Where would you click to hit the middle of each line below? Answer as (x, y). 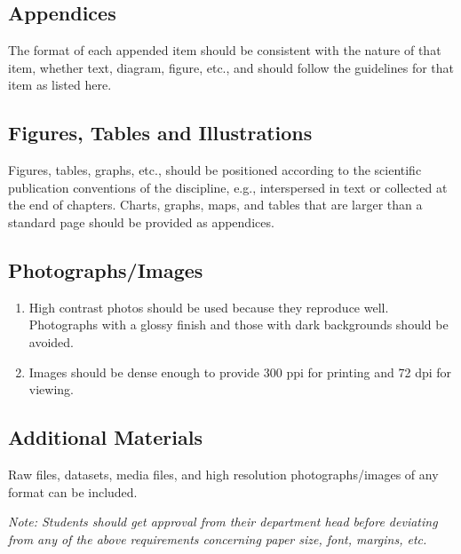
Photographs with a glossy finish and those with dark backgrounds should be (238, 324)
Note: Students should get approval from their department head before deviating (223, 522)
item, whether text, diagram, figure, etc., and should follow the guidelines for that (231, 67)
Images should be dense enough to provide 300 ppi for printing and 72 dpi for (240, 372)
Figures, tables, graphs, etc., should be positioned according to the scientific (215, 170)
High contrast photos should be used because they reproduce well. (209, 307)
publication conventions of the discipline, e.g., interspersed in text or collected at (228, 187)
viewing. (51, 389)
